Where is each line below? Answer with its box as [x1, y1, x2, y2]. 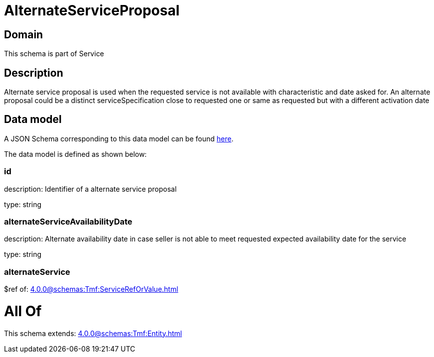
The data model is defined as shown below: [4, 149, 147, 158]
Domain [4, 28, 43, 41]
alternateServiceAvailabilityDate [4, 216, 133, 227]
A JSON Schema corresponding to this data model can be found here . [4, 134, 234, 143]
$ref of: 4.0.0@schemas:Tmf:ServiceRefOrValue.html [4, 285, 178, 294]
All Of [4, 302, 42, 320]
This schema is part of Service [4, 49, 104, 58]
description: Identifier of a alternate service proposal [4, 184, 177, 193]
